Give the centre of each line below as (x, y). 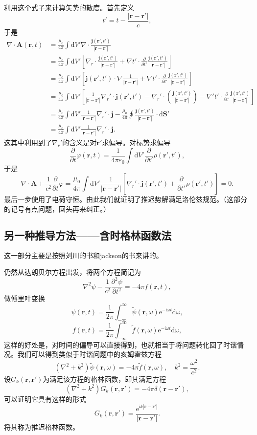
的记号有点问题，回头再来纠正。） (57, 208)
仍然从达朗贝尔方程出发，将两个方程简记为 (72, 272)
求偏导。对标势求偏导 (136, 142)
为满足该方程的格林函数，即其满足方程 (105, 379)
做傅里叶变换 (24, 298)
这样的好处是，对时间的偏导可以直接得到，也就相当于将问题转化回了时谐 (120, 344)
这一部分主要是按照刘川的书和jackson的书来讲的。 (83, 255)
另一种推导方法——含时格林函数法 (88, 235)
